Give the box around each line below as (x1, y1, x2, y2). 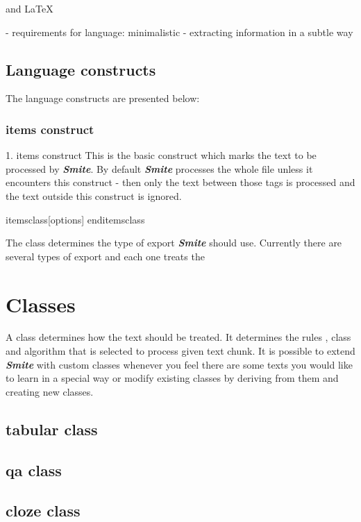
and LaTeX (6, 1, 53, 15)
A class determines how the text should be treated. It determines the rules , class (6, 330, 351, 344)
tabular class (6, 418, 98, 439)
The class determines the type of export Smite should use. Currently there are (6, 235, 342, 250)
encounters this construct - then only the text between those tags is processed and (6, 175, 355, 190)
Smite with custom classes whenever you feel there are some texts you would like (6, 357, 353, 371)
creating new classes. (6, 384, 94, 398)
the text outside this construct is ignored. (6, 188, 182, 203)
